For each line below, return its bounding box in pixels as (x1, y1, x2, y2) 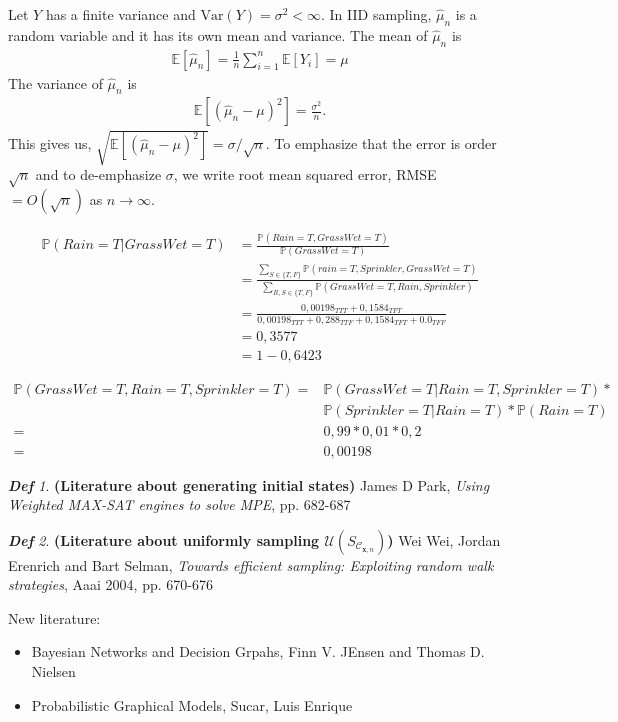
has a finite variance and (45, 4, 196, 24)
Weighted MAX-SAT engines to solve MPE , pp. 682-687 (8, 494, 351, 515)
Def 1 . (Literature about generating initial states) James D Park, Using (8, 474, 490, 495)
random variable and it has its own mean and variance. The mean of (8, 24, 428, 45)
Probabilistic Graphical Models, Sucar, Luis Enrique (31, 694, 353, 715)
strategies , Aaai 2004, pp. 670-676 (8, 574, 213, 595)
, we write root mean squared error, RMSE (173, 164, 437, 184)
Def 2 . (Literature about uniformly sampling (8, 529, 320, 550)
